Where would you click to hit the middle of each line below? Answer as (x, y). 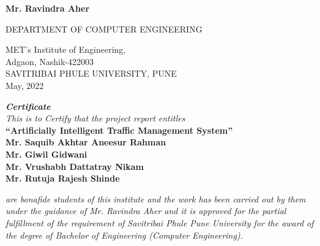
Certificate (28, 106)
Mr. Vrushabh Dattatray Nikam (75, 166)
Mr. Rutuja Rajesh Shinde (63, 178)
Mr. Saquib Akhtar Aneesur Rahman (86, 142)
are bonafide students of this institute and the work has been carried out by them (156, 198)
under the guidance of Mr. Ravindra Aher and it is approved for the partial (146, 211)
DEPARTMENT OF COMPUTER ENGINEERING (104, 29)
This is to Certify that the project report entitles (95, 118)
